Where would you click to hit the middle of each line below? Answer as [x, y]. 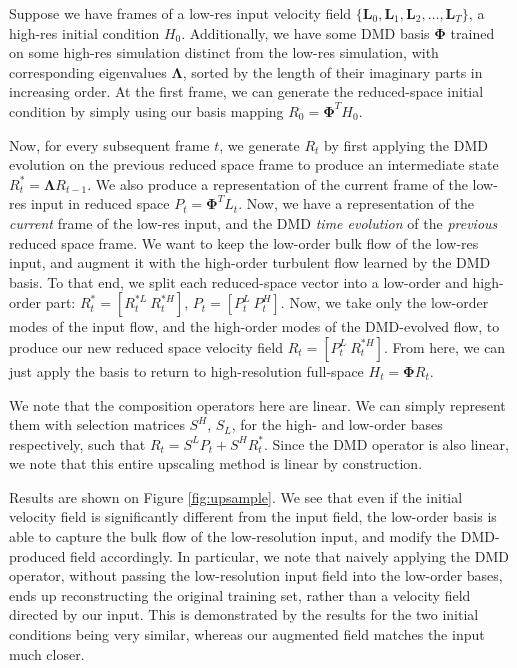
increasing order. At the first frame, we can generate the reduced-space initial [246, 91]
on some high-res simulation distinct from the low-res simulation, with [224, 52]
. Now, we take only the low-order [384, 302]
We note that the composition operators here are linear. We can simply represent [257, 404]
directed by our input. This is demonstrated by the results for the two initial [244, 614]
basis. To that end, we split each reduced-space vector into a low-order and [238, 281]
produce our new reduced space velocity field [146, 346]
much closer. [47, 653]
